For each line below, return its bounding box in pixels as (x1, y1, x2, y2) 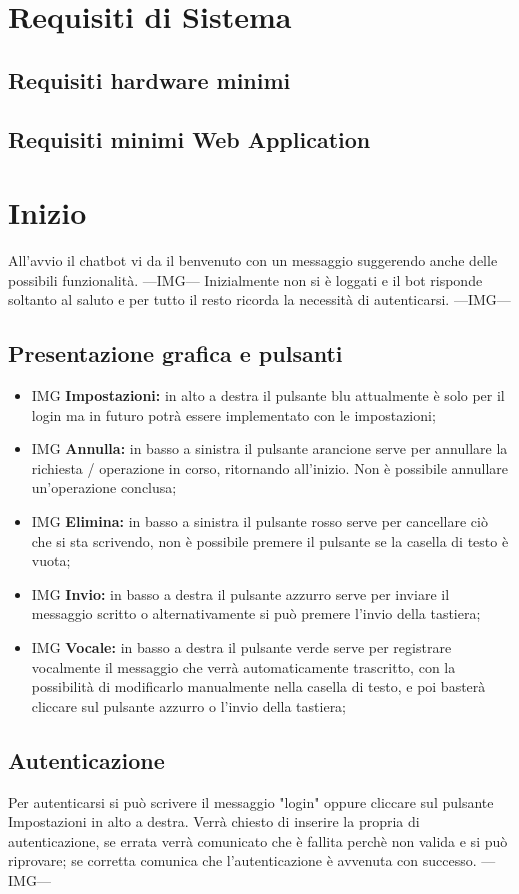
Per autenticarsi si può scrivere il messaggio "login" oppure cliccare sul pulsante (8, 791, 494, 812)
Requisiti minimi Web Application (8, 123, 371, 154)
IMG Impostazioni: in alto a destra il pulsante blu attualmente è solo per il (31, 385, 505, 406)
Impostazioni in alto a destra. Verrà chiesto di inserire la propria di (8, 811, 420, 832)
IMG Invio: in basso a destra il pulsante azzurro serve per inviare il (31, 583, 450, 604)
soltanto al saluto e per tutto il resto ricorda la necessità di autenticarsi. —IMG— (8, 289, 511, 310)
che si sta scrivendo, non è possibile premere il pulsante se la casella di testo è (31, 530, 509, 551)
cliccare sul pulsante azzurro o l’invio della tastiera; (31, 695, 347, 716)
